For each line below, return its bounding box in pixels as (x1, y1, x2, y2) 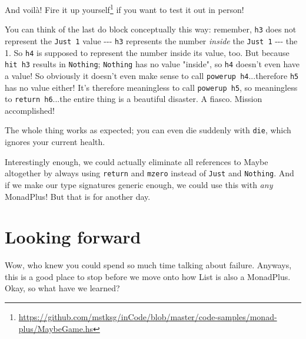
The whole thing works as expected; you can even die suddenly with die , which (5, 124, 291, 136)
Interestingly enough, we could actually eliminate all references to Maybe (5, 155, 268, 167)
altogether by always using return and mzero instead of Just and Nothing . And (5, 167, 294, 179)
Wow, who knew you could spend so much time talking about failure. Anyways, (5, 259, 292, 271)
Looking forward (5, 225, 141, 249)
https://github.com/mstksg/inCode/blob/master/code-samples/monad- (18, 311, 277, 323)
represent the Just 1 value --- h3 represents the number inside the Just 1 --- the (5, 34, 298, 47)
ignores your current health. (5, 136, 105, 148)
